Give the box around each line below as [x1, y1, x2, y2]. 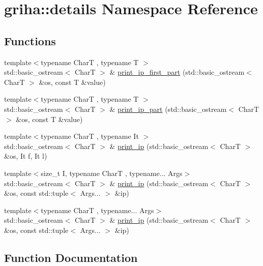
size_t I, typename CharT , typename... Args [41, 167, 183, 178]
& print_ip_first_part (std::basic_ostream [109, 67, 245, 77]
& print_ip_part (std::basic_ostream [109, 103, 227, 114]
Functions [4, 33, 56, 48]
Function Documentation [4, 249, 138, 265]
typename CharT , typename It [41, 131, 139, 141]
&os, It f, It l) [4, 151, 47, 161]
